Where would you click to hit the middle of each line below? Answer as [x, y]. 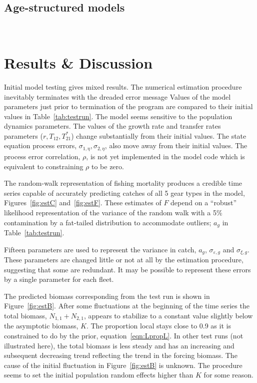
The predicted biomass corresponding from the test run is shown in [107, 296]
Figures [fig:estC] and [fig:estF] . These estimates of [83, 203]
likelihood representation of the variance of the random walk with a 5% [113, 212]
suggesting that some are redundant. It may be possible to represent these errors [127, 269]
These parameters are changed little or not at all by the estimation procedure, [124, 259]
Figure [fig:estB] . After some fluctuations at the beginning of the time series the [127, 306]
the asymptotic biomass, [41, 326]
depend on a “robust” [204, 203]
